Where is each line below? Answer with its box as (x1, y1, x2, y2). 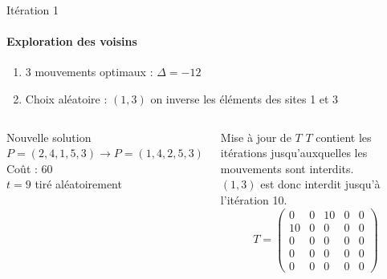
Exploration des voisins (6, 33, 137, 50)
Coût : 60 (6, 160, 53, 176)
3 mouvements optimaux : (25, 63, 153, 80)
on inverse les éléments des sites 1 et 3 (150, 90, 339, 107)
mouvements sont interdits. (220, 160, 354, 176)
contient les (316, 128, 372, 145)
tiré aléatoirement (35, 176, 122, 192)
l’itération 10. (220, 191, 287, 208)
